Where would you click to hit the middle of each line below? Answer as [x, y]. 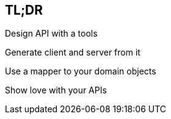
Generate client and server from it [73, 52]
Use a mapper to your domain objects [81, 71]
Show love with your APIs [56, 90]
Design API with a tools [51, 34]
